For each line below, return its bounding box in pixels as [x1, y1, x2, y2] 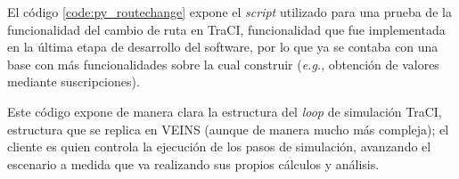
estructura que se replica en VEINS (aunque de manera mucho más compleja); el [7, 119, 449, 138]
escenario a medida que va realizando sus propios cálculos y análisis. [7, 154, 380, 173]
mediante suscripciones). [7, 72, 140, 91]
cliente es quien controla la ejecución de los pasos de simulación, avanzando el [7, 137, 431, 156]
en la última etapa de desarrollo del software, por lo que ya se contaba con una [7, 37, 439, 56]
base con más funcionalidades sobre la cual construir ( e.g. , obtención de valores [7, 54, 439, 73]
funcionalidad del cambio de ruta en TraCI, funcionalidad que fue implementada [7, 20, 446, 38]
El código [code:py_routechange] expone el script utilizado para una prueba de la [7, 3, 452, 20]
